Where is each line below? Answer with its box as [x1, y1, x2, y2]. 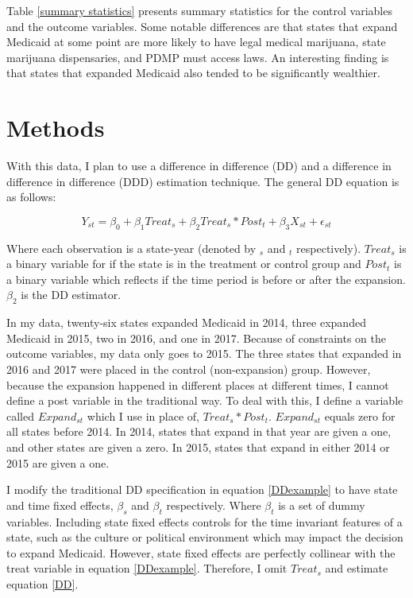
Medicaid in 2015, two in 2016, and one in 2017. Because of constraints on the [6, 329, 387, 346]
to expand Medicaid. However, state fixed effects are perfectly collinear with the [6, 544, 396, 561]
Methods [6, 111, 105, 144]
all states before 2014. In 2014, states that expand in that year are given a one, [6, 423, 392, 440]
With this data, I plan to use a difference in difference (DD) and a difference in [6, 157, 392, 174]
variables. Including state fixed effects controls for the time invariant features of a [6, 513, 403, 530]
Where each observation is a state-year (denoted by [6, 239, 257, 256]
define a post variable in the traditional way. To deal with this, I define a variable [6, 392, 403, 409]
